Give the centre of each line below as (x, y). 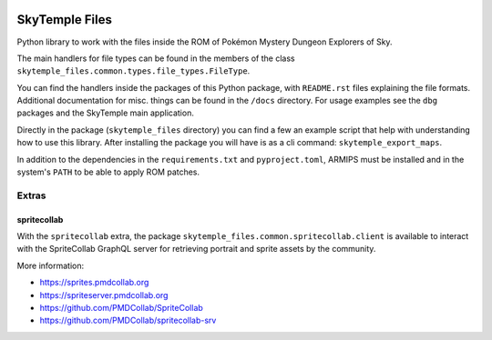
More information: (51, 265)
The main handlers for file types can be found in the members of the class (156, 58)
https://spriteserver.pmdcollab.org (104, 295)
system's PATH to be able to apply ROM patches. (108, 172)
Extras (31, 195)
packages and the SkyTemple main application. (106, 113)
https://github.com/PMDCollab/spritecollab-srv (128, 320)
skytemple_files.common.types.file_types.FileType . (133, 71)
